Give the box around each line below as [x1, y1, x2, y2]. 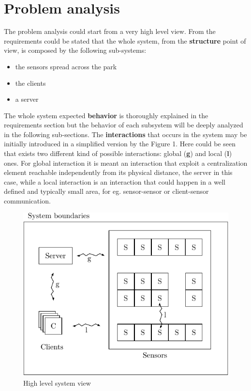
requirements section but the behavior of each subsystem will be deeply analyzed [4, 120, 243, 130]
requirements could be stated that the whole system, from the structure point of [4, 35, 246, 46]
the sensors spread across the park [15, 61, 117, 71]
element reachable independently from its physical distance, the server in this [4, 167, 233, 177]
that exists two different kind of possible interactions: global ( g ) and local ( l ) [4, 148, 232, 158]
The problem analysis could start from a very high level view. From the [4, 26, 216, 36]
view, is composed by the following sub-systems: [4, 45, 147, 55]
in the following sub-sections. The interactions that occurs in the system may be [4, 129, 247, 139]
